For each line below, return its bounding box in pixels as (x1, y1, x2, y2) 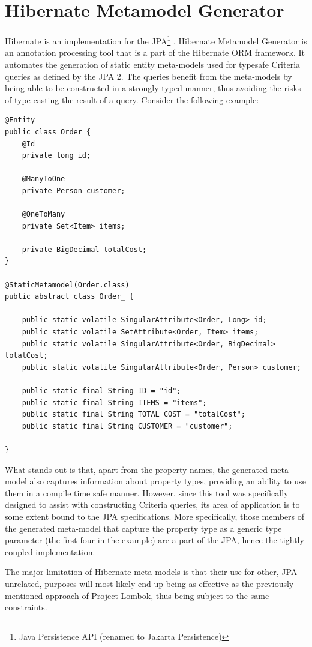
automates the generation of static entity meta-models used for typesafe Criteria (5, 58, 301, 70)
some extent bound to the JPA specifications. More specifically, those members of (5, 510, 305, 522)
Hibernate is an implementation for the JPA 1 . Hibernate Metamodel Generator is (5, 33, 307, 47)
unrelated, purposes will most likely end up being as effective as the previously (5, 577, 294, 589)
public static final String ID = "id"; (22, 387, 181, 395)
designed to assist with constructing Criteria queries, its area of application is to (5, 498, 300, 511)
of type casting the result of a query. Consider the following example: (5, 93, 259, 106)
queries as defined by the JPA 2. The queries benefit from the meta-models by (5, 70, 292, 82)
